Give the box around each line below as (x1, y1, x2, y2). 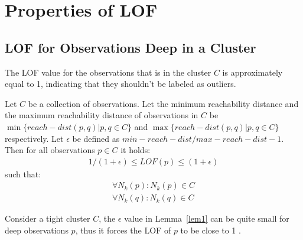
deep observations (5, 224, 69, 236)
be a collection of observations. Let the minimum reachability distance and (28, 97, 299, 109)
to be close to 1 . (180, 224, 241, 236)
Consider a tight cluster (5, 212, 90, 225)
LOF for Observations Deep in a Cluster (5, 38, 256, 56)
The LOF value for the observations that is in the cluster (5, 66, 211, 78)
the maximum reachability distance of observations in (5, 109, 198, 121)
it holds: (120, 144, 151, 156)
